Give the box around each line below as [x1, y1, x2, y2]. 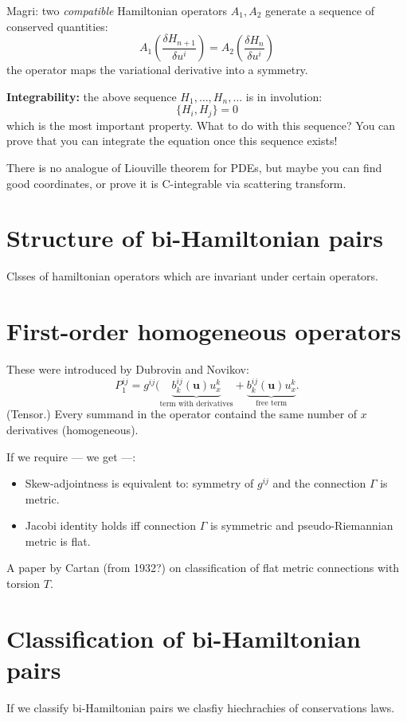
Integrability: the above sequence [6, 88, 177, 104]
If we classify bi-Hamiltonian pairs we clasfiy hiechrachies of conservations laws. [6, 699, 395, 715]
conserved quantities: [6, 18, 108, 34]
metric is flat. [25, 532, 91, 549]
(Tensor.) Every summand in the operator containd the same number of [6, 406, 358, 422]
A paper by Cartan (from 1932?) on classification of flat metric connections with [6, 559, 400, 576]
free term [256, 398, 288, 407]
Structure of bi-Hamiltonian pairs [6, 221, 383, 254]
